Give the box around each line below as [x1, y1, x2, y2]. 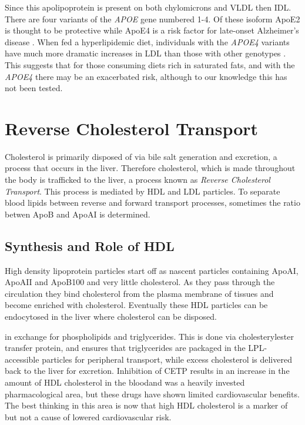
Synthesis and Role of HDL [5, 236, 175, 255]
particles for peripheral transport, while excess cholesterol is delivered [42, 353, 292, 365]
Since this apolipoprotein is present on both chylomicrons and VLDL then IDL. [5, 1, 291, 13]
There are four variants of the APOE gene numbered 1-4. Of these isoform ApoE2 [5, 12, 300, 25]
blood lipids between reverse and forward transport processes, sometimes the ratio [5, 196, 300, 209]
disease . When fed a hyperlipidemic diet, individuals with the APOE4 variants [5, 35, 290, 48]
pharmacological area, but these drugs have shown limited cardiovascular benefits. [5, 387, 300, 400]
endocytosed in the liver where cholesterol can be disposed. [5, 310, 217, 323]
